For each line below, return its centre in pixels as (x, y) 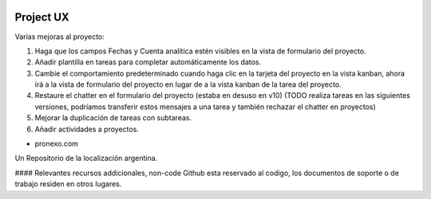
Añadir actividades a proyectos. (87, 129)
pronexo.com (57, 144)
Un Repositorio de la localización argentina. (86, 158)
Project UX (42, 17)
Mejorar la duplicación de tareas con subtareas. (113, 118)
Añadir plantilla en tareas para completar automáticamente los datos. (148, 62)
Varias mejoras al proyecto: (60, 37)
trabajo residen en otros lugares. (68, 184)
